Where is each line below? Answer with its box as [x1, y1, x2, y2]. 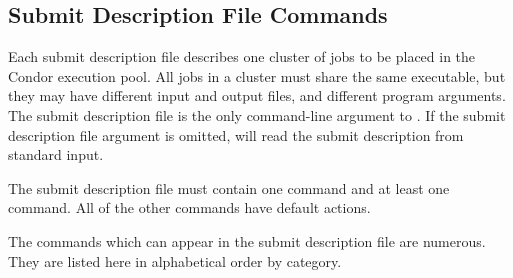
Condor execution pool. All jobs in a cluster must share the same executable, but [8, 65, 506, 86]
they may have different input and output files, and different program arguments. [8, 85, 506, 106]
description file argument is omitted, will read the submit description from [8, 124, 464, 145]
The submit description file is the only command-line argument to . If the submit [8, 104, 506, 125]
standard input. [8, 144, 104, 165]
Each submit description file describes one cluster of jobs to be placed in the [8, 46, 476, 67]
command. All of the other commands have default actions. [8, 197, 371, 218]
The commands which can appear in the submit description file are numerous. [8, 230, 486, 251]
